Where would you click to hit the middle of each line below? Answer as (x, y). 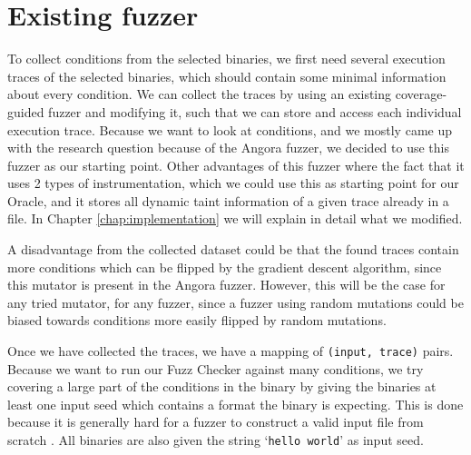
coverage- (421, 94)
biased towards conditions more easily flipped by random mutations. (197, 320)
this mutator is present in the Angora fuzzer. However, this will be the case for (226, 285)
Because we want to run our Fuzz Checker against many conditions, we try (216, 368)
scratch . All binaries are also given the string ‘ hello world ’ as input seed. (216, 440)
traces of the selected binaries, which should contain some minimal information (227, 76)
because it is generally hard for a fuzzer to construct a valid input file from (216, 422)
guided (26, 111)
